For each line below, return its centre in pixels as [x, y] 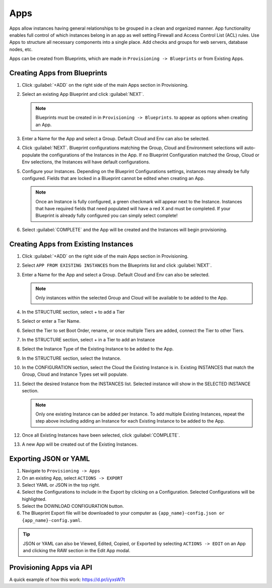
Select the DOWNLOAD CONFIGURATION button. [73, 506]
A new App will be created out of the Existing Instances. [80, 444]
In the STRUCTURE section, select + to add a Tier [73, 312]
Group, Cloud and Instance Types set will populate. [75, 374]
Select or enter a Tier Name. [51, 321]
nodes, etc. [21, 49]
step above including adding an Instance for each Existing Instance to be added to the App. [130, 421]
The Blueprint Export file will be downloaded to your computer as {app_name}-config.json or [123, 513]
